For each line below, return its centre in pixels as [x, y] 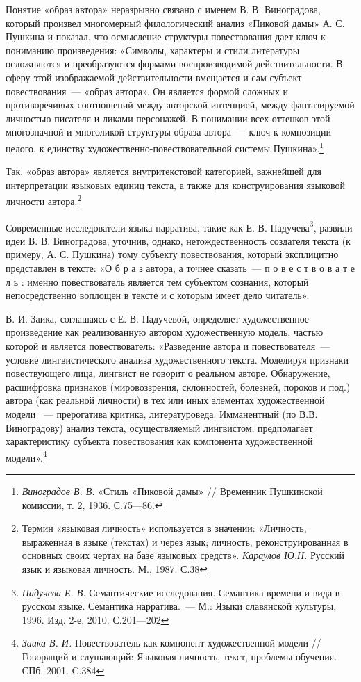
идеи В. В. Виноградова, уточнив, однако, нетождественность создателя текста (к [178, 240]
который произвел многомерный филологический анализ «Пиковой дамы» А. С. [175, 23]
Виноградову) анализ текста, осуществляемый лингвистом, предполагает [159, 427]
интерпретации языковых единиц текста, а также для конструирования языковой [175, 185]
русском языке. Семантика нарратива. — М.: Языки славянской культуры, [179, 606]
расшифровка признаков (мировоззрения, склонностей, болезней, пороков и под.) [178, 386]
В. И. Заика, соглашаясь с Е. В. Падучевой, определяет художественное [158, 318]
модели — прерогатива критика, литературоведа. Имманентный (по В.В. [162, 414]
